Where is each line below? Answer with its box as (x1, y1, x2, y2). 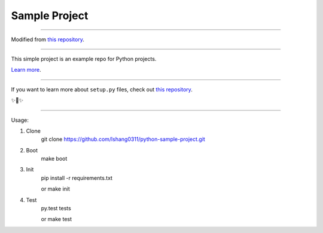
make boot (41, 155, 68, 163)
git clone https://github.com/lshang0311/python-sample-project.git (41, 136, 206, 143)
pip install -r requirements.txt (41, 174, 113, 182)
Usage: (11, 116, 29, 124)
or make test (41, 216, 72, 223)
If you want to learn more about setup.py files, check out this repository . (11, 85, 193, 93)
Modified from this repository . (11, 36, 85, 43)
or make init (41, 185, 70, 192)
